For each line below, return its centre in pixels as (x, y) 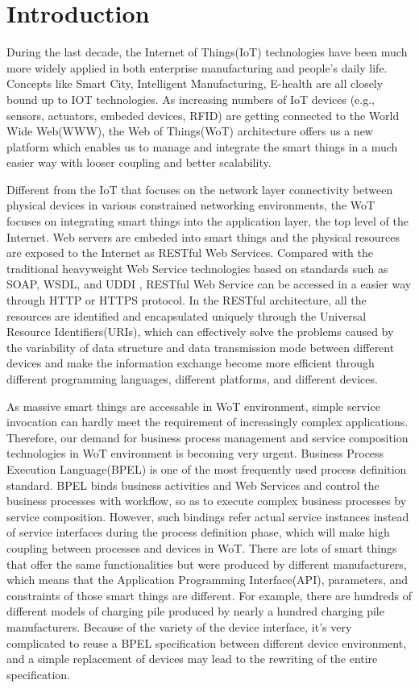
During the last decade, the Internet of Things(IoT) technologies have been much (207, 52)
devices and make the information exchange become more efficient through (191, 363)
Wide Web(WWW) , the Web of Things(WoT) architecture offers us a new (190, 131)
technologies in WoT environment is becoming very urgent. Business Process (195, 453)
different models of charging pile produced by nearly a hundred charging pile (195, 611)
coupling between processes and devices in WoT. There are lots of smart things (202, 547)
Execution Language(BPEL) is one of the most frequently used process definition (207, 468)
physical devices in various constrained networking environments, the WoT (191, 205)
